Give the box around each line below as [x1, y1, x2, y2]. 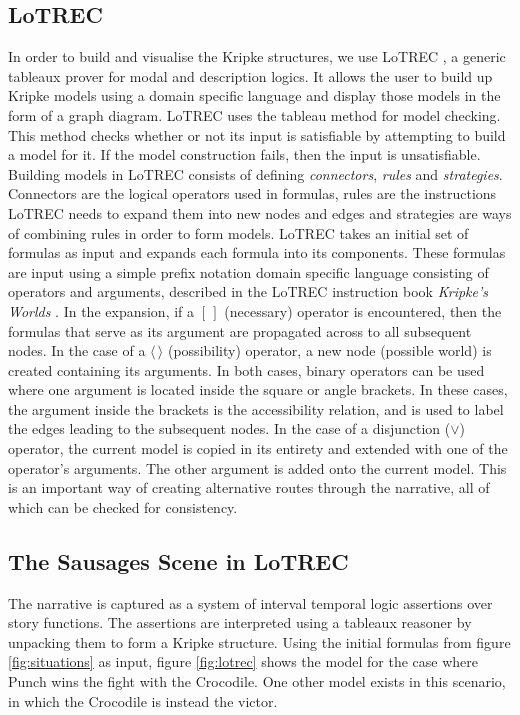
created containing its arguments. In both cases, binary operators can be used [8, 359, 485, 380]
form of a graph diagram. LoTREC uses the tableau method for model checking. [8, 104, 501, 125]
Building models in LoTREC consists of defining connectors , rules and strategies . [8, 163, 503, 184]
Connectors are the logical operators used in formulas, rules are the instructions [8, 183, 497, 204]
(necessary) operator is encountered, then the [224, 300, 502, 321]
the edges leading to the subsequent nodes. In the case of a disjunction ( [8, 418, 451, 439]
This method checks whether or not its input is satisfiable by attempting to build [8, 124, 506, 145]
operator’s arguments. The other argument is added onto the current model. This [8, 457, 507, 478]
